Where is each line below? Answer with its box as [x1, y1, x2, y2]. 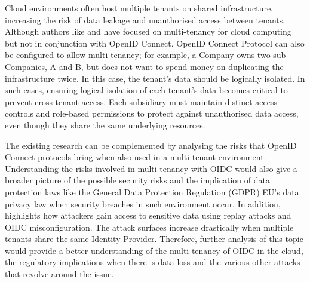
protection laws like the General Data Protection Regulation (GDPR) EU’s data [5, 185, 299, 198]
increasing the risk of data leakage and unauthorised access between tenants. [5, 13, 286, 26]
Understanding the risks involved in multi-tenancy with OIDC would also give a [5, 162, 297, 174]
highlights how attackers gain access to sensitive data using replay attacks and [5, 209, 291, 222]
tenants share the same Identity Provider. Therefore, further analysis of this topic [5, 232, 303, 245]
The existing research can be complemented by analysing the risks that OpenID [5, 139, 297, 151]
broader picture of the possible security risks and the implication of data [5, 174, 270, 186]
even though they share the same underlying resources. [5, 118, 205, 131]
